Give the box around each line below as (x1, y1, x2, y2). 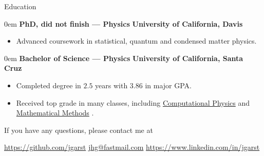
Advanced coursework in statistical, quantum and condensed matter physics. (16, 35, 257, 46)
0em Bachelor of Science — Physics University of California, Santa (4, 52, 243, 63)
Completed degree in (16, 80, 81, 90)
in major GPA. (145, 80, 192, 90)
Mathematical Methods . (16, 107, 94, 118)
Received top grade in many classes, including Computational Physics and (16, 97, 250, 108)
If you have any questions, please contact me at (4, 124, 153, 135)
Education (4, 1, 36, 11)
